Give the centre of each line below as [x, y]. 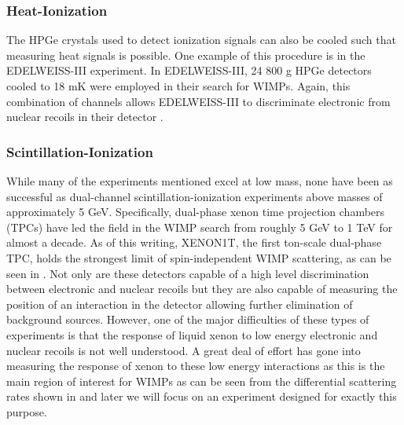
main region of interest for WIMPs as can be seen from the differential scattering [202, 381]
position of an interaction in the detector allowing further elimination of [180, 304]
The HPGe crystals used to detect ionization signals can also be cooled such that [201, 40]
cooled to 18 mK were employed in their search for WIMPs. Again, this [178, 86]
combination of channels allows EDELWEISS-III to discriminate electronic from [198, 101]
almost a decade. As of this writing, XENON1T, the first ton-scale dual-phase [194, 242]
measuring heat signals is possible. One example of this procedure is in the [186, 55]
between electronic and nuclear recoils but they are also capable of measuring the [202, 289]
